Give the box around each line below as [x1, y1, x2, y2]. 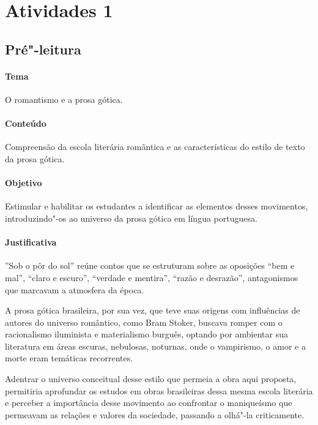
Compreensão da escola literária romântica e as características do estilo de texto [5, 140, 305, 153]
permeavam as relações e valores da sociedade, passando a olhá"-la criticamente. [5, 408, 305, 421]
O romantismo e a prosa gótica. [5, 92, 123, 105]
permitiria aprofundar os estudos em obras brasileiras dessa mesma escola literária [5, 384, 313, 397]
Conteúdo [5, 117, 46, 130]
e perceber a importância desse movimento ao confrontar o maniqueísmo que [5, 396, 292, 409]
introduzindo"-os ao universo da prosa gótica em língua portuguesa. [5, 211, 257, 224]
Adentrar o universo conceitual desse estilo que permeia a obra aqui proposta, [5, 372, 297, 385]
